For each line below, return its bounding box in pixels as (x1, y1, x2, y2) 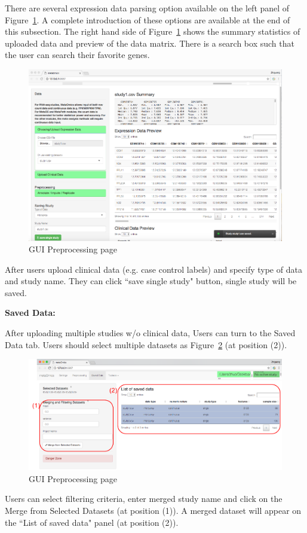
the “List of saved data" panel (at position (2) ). (5, 516, 179, 528)
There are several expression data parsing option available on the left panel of (5, 2, 290, 14)
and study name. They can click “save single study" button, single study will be (5, 275, 297, 287)
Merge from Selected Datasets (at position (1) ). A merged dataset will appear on (5, 504, 302, 517)
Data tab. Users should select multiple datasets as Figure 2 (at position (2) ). (5, 338, 287, 351)
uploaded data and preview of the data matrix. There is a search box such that (5, 36, 294, 49)
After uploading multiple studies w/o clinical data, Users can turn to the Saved (5, 327, 296, 339)
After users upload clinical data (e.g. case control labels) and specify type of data (5, 263, 302, 275)
